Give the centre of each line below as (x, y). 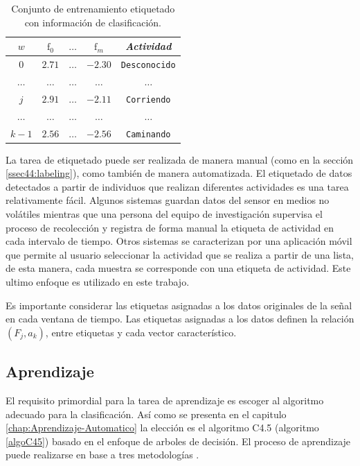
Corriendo (148, 100)
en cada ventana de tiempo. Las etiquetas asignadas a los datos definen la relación (180, 319)
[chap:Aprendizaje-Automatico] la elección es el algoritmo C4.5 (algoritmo (162, 428)
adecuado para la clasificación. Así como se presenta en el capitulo (146, 414)
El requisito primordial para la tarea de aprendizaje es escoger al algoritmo (165, 400)
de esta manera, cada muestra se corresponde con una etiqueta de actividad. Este (178, 268)
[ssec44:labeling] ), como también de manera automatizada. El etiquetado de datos (179, 173)
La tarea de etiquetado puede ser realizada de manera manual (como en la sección (180, 159)
